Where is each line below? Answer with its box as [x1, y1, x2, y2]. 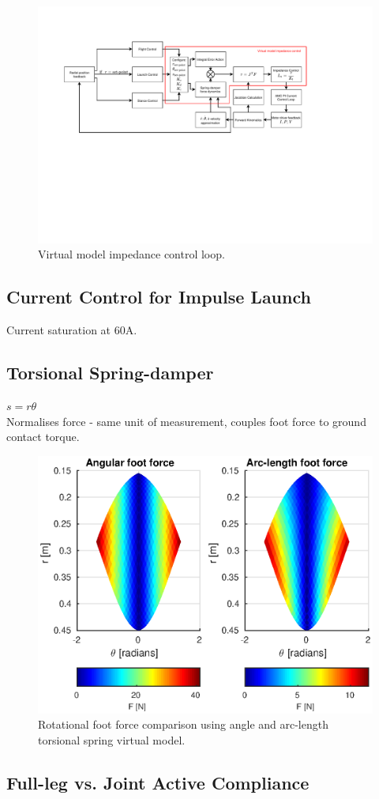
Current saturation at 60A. [6, 322, 137, 338]
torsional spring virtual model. [38, 732, 186, 748]
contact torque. [6, 428, 80, 445]
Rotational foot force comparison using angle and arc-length [38, 716, 328, 733]
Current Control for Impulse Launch [6, 285, 311, 309]
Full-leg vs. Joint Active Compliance [6, 771, 310, 794]
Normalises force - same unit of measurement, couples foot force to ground [6, 413, 366, 429]
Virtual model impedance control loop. [38, 246, 225, 262]
